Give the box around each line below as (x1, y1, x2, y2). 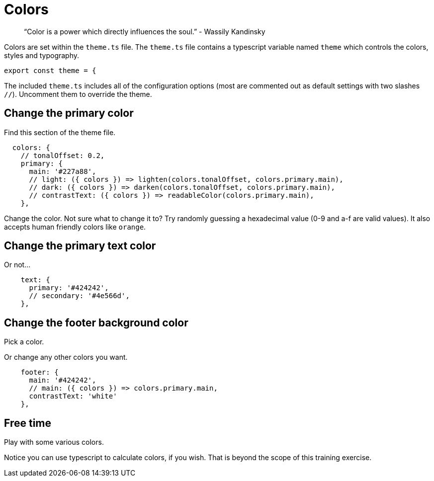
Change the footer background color (4, 316, 188, 329)
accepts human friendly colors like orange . (4, 222, 146, 231)
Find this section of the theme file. (4, 128, 116, 137)
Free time (4, 416, 52, 429)
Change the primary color (4, 107, 134, 120)
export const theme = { (4, 66, 96, 75)
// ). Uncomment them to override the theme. (4, 89, 152, 98)
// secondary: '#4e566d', (29, 292, 130, 300)
